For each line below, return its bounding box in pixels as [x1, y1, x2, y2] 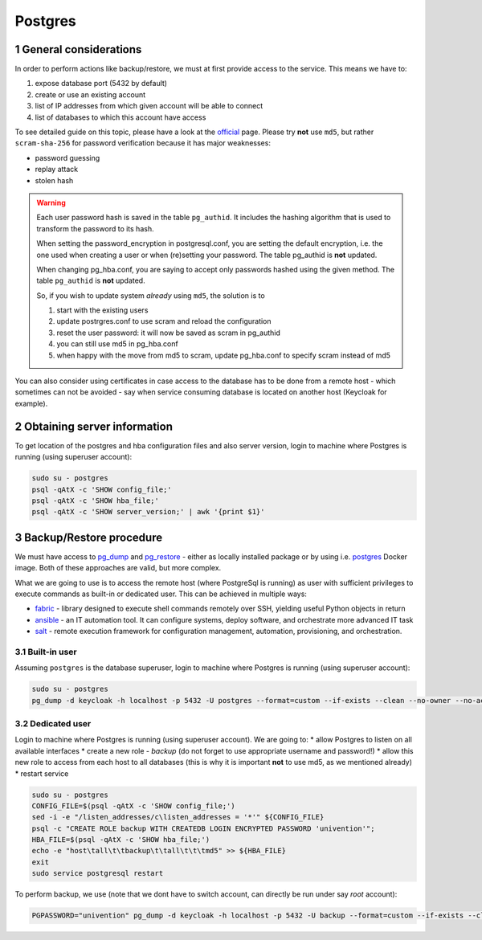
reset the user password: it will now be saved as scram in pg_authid [56, 328, 281, 337]
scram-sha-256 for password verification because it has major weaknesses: [14, 138, 271, 148]
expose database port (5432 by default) [35, 79, 168, 88]
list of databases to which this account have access [35, 112, 206, 122]
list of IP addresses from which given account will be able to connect [35, 101, 263, 111]
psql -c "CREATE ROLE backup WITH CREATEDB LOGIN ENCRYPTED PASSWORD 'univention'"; [31, 824, 375, 833]
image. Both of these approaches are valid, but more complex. [14, 563, 222, 573]
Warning [36, 198, 66, 207]
